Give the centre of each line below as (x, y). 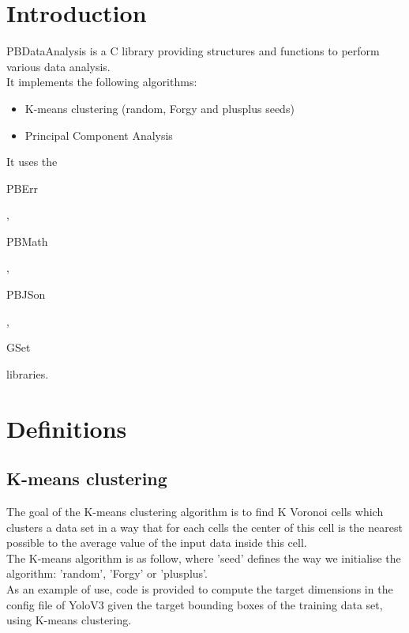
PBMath (27, 241)
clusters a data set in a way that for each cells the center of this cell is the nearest (204, 527)
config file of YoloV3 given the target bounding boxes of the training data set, (195, 604)
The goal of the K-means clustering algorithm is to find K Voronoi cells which (195, 512)
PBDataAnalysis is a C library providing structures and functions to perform (193, 51)
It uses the (32, 162)
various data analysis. (58, 66)
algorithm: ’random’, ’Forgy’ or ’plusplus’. (107, 573)
